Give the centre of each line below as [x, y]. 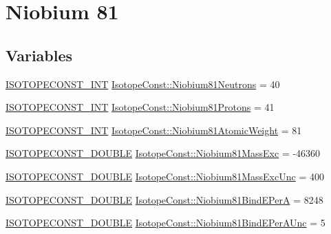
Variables [39, 55]
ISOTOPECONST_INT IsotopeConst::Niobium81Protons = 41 [140, 107]
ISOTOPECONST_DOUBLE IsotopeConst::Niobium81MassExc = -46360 [163, 153]
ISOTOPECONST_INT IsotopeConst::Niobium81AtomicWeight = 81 [154, 130]
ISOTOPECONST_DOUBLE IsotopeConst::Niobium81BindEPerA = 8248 [164, 199]
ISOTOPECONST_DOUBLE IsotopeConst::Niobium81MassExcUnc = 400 [165, 176]
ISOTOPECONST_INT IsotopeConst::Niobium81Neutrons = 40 [143, 84]
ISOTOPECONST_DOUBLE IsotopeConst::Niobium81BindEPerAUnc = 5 [165, 223]
